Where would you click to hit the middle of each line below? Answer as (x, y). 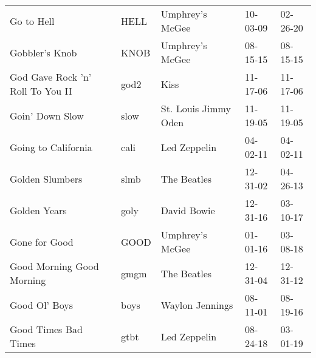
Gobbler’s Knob (43, 52)
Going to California (51, 147)
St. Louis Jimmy (196, 108)
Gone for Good (42, 241)
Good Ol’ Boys (41, 305)
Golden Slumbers (46, 178)
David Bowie (188, 210)
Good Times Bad (46, 329)
